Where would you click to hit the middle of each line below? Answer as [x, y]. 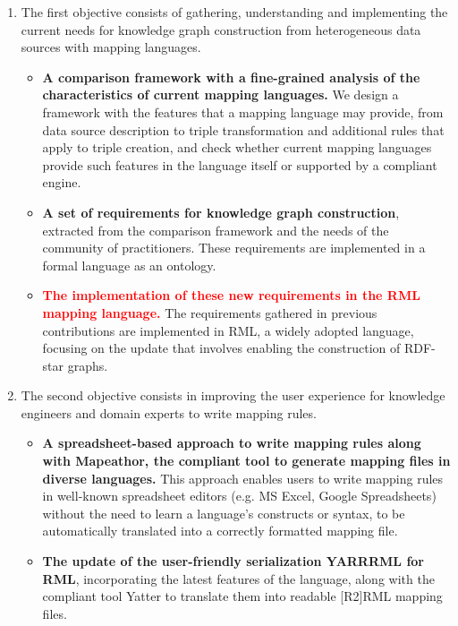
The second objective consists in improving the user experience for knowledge [233, 395]
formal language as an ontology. [129, 265]
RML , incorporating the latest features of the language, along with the [238, 578]
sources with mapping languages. [111, 47]
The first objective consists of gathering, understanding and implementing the [234, 12]
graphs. [88, 365]
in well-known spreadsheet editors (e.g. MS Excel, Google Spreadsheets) [239, 496]
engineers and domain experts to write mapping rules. [169, 412]
